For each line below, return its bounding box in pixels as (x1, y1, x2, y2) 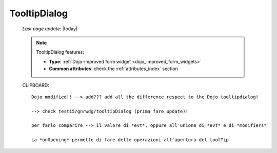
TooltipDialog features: (36, 49, 84, 55)
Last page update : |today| (22, 26, 78, 32)
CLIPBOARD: (22, 82, 50, 88)
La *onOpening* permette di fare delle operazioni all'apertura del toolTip (31, 137, 229, 143)
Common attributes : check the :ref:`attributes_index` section (49, 65, 178, 72)
